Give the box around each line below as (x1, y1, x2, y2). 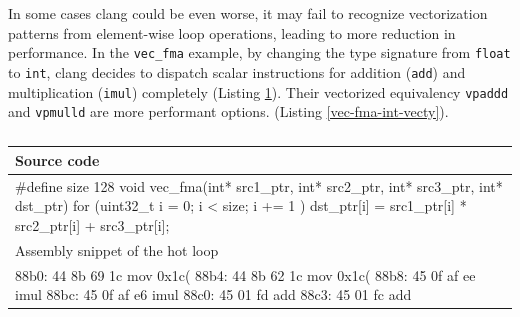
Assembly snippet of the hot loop (15, 239, 219, 260)
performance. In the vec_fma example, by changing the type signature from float (8, 42, 511, 63)
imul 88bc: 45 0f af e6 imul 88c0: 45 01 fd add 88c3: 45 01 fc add (15, 284, 412, 305)
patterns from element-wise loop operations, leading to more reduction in (8, 22, 456, 43)
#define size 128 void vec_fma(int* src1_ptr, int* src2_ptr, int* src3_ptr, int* (15, 175, 503, 196)
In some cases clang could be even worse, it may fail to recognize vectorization (8, 3, 488, 23)
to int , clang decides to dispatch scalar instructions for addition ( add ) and (8, 61, 466, 82)
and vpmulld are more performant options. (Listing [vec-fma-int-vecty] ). (8, 101, 449, 122)
